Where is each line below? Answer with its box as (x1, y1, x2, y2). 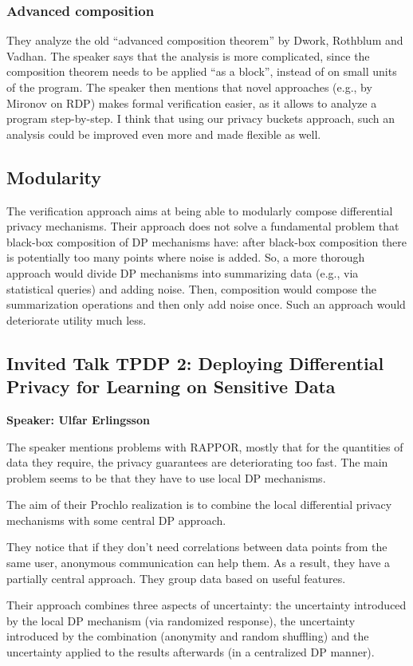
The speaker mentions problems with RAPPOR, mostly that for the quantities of (6, 438, 403, 455)
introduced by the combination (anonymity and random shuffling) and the (6, 628, 369, 644)
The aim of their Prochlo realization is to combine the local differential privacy (6, 496, 392, 513)
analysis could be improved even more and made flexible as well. (6, 125, 321, 142)
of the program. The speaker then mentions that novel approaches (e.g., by (6, 79, 372, 95)
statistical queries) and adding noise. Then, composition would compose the (6, 280, 377, 297)
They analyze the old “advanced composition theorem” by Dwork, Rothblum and (6, 32, 403, 49)
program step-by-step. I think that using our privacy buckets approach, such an (6, 110, 395, 127)
